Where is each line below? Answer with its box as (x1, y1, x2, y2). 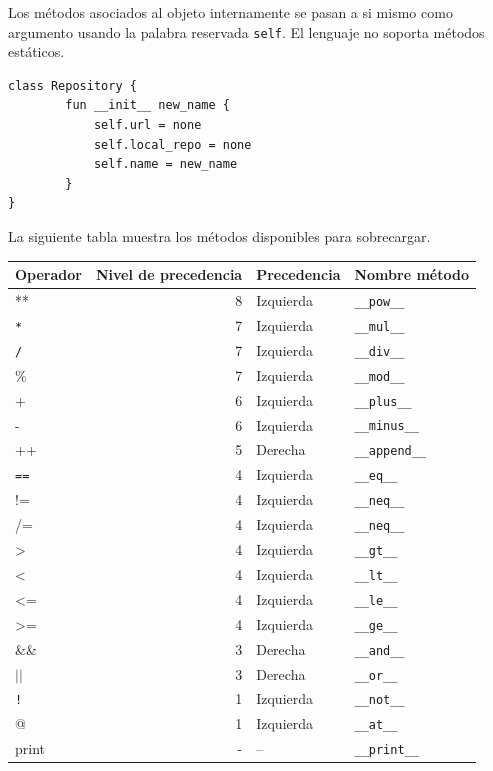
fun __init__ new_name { (65, 98, 230, 113)
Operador (15, 264, 82, 285)
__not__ (354, 693, 405, 708)
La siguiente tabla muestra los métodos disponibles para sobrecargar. (8, 226, 431, 246)
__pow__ (354, 294, 405, 309)
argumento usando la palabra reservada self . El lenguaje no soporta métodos (8, 21, 485, 42)
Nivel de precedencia (95, 264, 243, 285)
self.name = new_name (93, 157, 238, 172)
